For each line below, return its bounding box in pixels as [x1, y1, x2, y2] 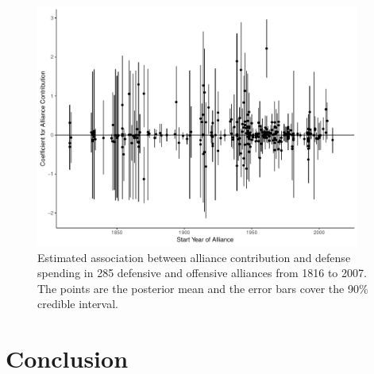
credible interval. [37, 295, 118, 312]
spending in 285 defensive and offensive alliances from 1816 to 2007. [37, 264, 367, 281]
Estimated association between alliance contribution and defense [37, 249, 351, 265]
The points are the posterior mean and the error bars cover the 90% [37, 280, 368, 296]
